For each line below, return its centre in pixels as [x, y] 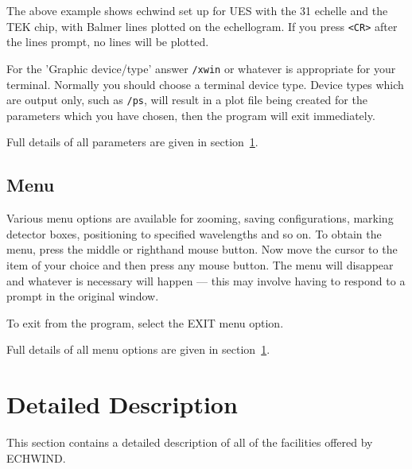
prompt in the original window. [83, 296]
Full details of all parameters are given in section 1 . [132, 142]
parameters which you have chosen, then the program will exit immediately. [191, 115]
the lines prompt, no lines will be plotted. [108, 42]
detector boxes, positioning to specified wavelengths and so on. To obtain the [194, 233]
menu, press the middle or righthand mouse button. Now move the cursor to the [202, 249]
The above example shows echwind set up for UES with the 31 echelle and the [197, 10]
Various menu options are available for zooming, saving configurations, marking [200, 218]
